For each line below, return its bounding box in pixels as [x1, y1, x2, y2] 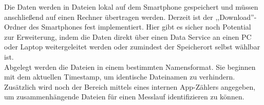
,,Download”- [215, 11, 257, 22]
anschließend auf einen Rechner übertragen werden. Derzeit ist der [4, 11, 213, 22]
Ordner [4, 21, 27, 32]
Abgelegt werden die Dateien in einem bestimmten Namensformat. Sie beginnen [4, 61, 256, 72]
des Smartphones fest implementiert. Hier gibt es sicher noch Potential [29, 21, 251, 32]
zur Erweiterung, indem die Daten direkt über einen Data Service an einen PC [4, 31, 252, 42]
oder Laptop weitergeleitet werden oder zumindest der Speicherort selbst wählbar [4, 41, 260, 52]
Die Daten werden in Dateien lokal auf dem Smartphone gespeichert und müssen [4, 2, 258, 12]
